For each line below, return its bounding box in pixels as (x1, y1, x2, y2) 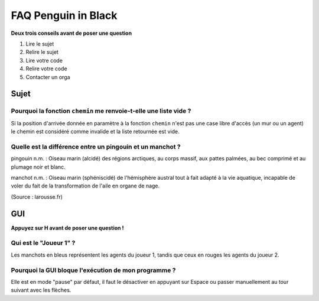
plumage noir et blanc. (11, 163, 66, 170)
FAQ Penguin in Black (11, 9, 118, 22)
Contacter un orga (25, 73, 70, 80)
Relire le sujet (25, 48, 59, 56)
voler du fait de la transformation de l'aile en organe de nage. (11, 182, 160, 189)
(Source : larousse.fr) (11, 193, 63, 200)
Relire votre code (25, 65, 67, 72)
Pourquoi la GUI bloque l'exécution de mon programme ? (11, 266, 176, 274)
